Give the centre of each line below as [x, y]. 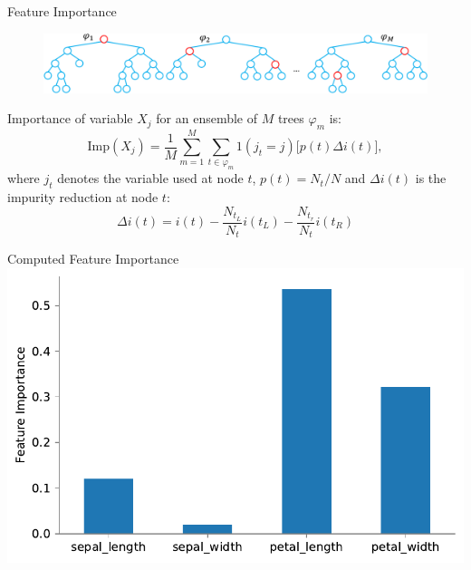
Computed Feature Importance [93, 259]
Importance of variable [70, 118]
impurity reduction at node [83, 197]
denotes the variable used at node [150, 178]
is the [431, 178]
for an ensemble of [207, 118]
